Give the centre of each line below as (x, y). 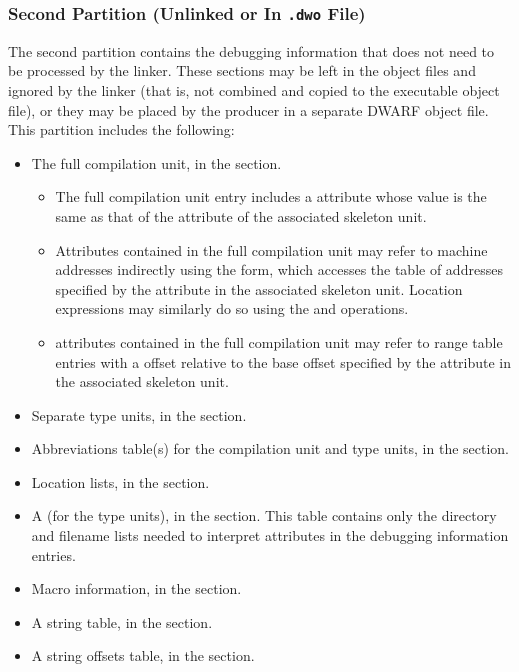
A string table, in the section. (122, 621)
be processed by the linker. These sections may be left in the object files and (242, 70)
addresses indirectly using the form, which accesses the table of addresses (279, 269)
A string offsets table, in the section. (143, 655)
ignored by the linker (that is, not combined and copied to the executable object (254, 89)
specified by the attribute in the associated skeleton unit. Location (259, 288)
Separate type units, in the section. (139, 414)
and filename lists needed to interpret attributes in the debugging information (270, 535)
